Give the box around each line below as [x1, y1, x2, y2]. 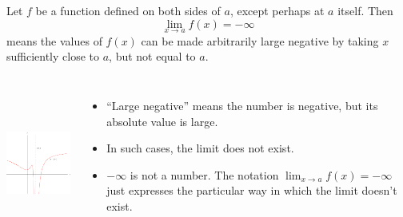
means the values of [6, 32, 102, 49]
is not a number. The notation [130, 166, 279, 183]
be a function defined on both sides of [35, 2, 221, 18]
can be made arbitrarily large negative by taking [141, 32, 379, 49]
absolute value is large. [106, 112, 218, 129]
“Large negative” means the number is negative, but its [106, 97, 378, 113]
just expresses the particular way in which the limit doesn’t [106, 182, 397, 199]
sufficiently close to [6, 48, 100, 65]
